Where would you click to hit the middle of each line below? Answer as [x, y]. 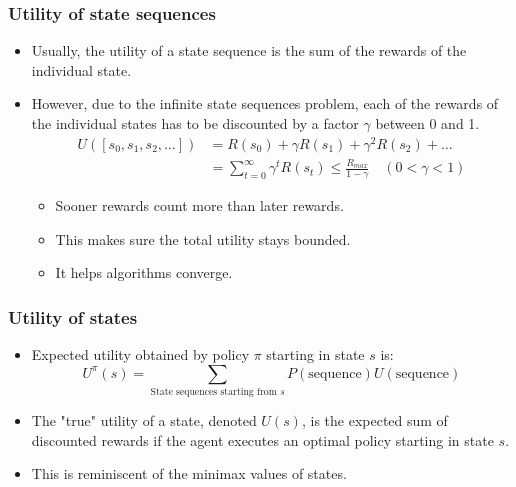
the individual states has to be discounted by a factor [195, 123]
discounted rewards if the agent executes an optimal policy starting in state [262, 439]
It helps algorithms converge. [144, 272]
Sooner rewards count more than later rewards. [199, 205]
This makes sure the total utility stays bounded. [203, 238]
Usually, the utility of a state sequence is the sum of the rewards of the [249, 50]
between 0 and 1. [427, 123]
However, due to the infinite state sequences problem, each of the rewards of [265, 103]
